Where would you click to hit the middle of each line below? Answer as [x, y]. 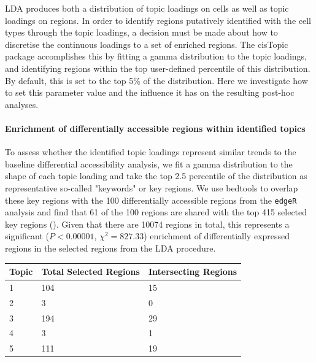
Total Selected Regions [91, 271]
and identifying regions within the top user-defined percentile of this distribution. [158, 68]
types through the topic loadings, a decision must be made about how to [141, 32]
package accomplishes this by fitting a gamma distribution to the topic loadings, [156, 56]
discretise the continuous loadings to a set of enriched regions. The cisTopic [147, 44]
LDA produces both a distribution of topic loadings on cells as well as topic [147, 8]
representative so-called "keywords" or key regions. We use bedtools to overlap [152, 187]
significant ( [27, 236]
